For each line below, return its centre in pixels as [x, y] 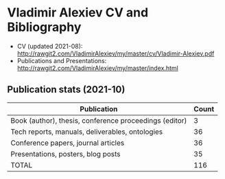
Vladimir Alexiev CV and [78, 13]
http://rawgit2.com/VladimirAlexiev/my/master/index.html [97, 68]
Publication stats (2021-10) [66, 89]
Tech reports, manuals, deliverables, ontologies [87, 132]
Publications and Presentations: [62, 60]
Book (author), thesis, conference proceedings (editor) [99, 120]
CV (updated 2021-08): [50, 46]
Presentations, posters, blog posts [66, 154]
